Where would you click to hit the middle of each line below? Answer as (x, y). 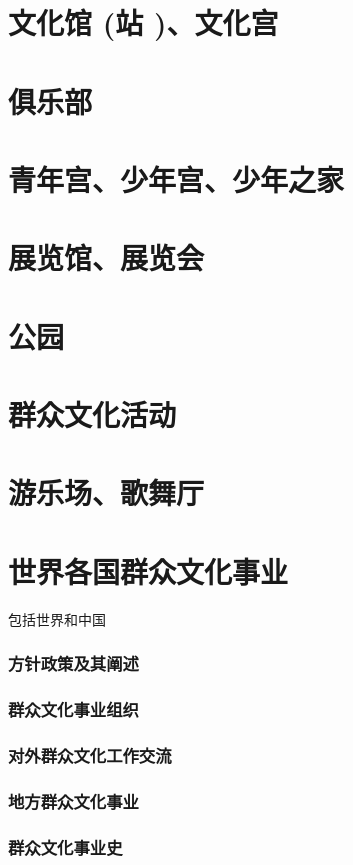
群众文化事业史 (65, 846)
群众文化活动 (92, 414)
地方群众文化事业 (73, 800)
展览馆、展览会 (106, 257)
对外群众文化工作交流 (90, 754)
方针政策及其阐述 (73, 663)
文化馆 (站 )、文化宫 (143, 22)
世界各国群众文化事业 (148, 570)
